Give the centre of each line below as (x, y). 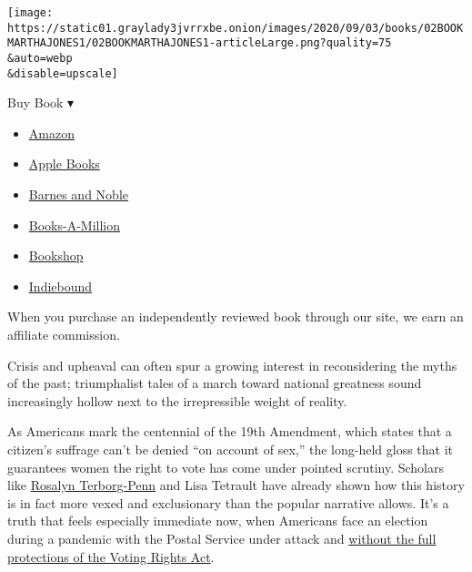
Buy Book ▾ (41, 102)
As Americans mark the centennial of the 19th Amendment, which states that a (230, 431)
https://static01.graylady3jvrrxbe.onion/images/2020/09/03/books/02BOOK (236, 28)
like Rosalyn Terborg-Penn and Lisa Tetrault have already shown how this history (236, 485)
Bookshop (56, 255)
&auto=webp (40, 58)
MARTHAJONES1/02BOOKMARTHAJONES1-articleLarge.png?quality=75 (200, 43)
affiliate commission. (64, 335)
